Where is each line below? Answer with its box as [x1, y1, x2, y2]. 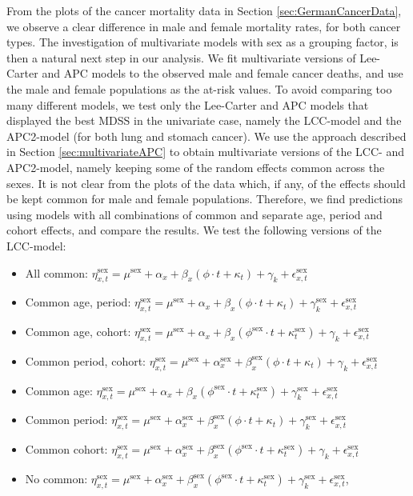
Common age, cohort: [25, 323, 131, 340]
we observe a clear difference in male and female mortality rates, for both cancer [6, 18, 401, 34]
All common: [25, 264, 88, 281]
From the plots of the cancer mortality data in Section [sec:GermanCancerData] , [6, 2, 402, 18]
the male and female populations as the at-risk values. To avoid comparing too [6, 80, 392, 97]
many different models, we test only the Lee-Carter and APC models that [6, 96, 369, 113]
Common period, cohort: [25, 352, 146, 369]
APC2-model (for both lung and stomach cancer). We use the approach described [6, 127, 407, 144]
